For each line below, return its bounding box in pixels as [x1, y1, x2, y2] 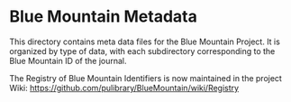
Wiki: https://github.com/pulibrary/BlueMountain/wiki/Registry [9, 82, 240, 93]
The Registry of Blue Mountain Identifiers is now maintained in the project [9, 72, 282, 83]
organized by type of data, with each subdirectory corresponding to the [9, 45, 276, 56]
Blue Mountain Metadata [9, 6, 198, 27]
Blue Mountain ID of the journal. [9, 55, 128, 66]
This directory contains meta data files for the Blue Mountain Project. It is [9, 36, 281, 47]
